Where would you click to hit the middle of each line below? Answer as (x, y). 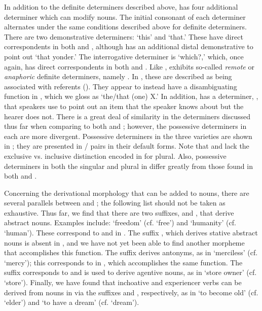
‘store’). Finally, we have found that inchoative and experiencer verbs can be (123, 282)
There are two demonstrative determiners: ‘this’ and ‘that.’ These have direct (124, 36)
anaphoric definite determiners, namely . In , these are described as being (118, 76)
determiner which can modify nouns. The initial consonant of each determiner (125, 16)
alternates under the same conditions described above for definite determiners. (125, 27)
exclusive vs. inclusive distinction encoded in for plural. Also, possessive (115, 155)
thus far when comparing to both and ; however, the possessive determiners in (125, 126)
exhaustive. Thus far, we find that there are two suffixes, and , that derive (119, 212)
